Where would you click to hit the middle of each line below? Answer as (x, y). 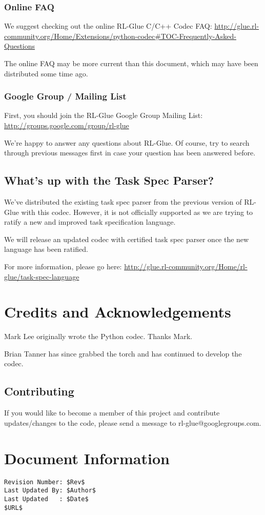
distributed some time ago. (46, 73)
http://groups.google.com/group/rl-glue (67, 125)
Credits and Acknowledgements (118, 312)
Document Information (87, 458)
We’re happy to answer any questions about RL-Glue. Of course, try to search (127, 142)
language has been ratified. (46, 249)
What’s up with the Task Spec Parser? (109, 180)
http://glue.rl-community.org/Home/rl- (186, 266)
